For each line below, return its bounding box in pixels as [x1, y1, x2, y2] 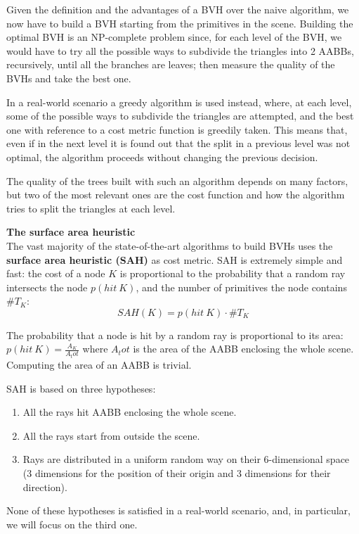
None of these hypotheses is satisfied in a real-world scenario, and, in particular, [6, 503, 351, 518]
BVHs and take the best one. [6, 70, 131, 85]
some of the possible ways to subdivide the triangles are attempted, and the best [6, 108, 354, 123]
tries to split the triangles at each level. [6, 201, 176, 215]
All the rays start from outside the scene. [22, 428, 200, 443]
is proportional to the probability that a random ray [119, 266, 346, 281]
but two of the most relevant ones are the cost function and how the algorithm [6, 187, 345, 202]
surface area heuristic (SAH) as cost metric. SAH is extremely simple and [6, 252, 343, 267]
